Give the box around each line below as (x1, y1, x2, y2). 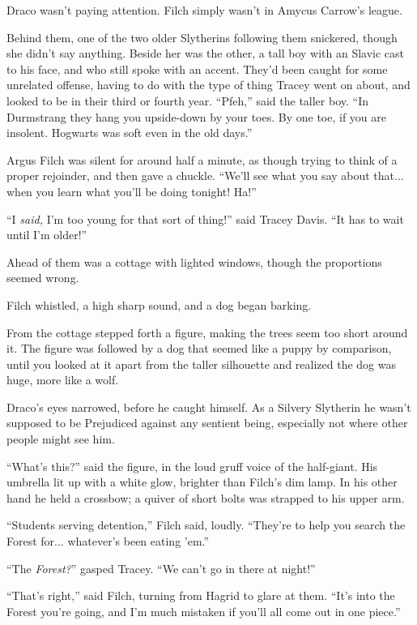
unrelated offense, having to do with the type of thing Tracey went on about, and (6, 76, 411, 93)
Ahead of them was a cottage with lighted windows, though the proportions (6, 253, 382, 270)
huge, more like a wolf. (6, 371, 119, 388)
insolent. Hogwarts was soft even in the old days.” (6, 124, 253, 141)
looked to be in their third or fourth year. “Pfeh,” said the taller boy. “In (6, 92, 369, 109)
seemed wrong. (6, 269, 79, 286)
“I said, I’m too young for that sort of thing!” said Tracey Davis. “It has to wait (6, 210, 404, 227)
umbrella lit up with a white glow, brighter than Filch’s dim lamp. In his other (6, 473, 398, 490)
